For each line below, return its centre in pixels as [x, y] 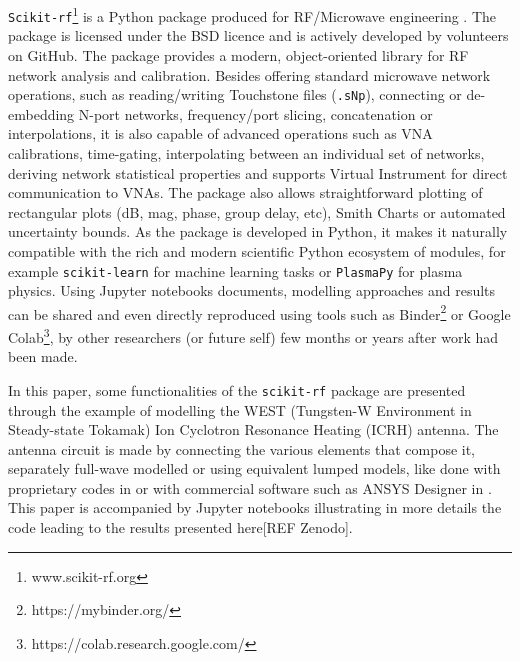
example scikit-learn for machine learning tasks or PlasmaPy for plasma [235, 270]
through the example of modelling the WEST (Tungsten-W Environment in [240, 409]
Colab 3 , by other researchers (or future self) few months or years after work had [253, 335]
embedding [41, 113]
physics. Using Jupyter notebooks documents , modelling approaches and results [252, 290]
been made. [43, 356]
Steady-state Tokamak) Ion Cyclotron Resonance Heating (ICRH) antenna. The [253, 429]
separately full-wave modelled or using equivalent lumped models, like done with [254, 468]
